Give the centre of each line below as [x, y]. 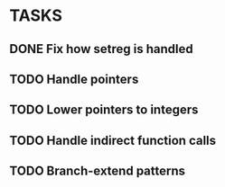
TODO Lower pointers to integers [104, 110]
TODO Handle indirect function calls [113, 140]
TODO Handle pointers [74, 79]
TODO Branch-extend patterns [98, 171]
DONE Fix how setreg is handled [101, 49]
